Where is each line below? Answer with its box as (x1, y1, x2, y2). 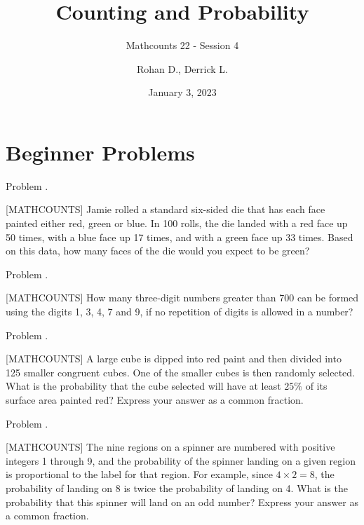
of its (305, 379, 328, 393)
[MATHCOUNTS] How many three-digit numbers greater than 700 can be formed (6, 290, 359, 305)
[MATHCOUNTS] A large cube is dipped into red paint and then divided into (6, 351, 342, 366)
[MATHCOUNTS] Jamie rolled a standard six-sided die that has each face (6, 202, 325, 217)
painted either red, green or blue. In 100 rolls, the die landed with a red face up (6, 216, 348, 231)
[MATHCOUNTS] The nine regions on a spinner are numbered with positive (6, 439, 335, 454)
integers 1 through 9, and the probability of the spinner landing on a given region (6, 453, 356, 468)
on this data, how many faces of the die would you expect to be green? (6, 243, 310, 258)
